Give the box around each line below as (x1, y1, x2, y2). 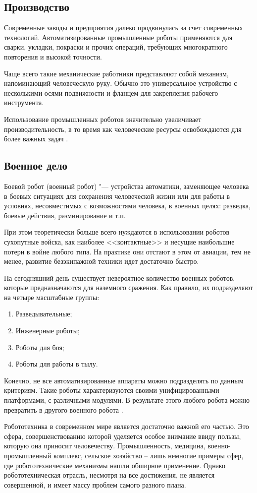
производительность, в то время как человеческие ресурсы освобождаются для (4, 123, 242, 134)
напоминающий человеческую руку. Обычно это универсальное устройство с (4, 78, 237, 88)
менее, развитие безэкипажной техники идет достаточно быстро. (4, 256, 199, 266)
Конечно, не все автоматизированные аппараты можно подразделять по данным (4, 375, 244, 385)
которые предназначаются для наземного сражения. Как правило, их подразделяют (4, 282, 253, 293)
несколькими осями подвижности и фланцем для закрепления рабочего (4, 87, 218, 98)
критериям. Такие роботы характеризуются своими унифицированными (4, 385, 219, 395)
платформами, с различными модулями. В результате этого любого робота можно (4, 395, 250, 405)
